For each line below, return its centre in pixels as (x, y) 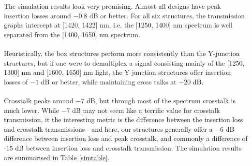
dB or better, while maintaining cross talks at (109, 81)
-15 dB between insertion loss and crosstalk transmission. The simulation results (123, 147)
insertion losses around (37, 15)
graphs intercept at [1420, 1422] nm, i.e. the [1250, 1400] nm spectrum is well (118, 25)
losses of (16, 81)
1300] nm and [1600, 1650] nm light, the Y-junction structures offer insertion (118, 72)
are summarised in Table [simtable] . (57, 157)
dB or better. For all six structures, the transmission (167, 15)
